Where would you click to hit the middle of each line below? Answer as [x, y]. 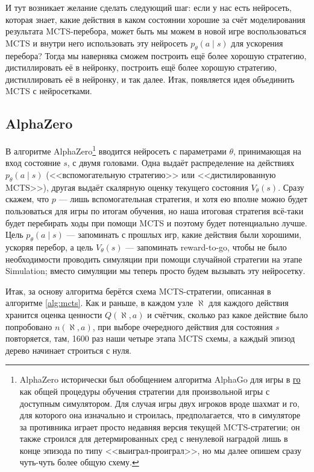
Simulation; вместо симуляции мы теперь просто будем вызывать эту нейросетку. [155, 271]
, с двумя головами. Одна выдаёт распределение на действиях [181, 163]
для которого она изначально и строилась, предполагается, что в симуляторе [160, 415]
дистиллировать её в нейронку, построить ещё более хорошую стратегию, [141, 67]
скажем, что [27, 199]
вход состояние [33, 163]
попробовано [29, 326]
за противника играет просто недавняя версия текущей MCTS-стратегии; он [160, 426]
